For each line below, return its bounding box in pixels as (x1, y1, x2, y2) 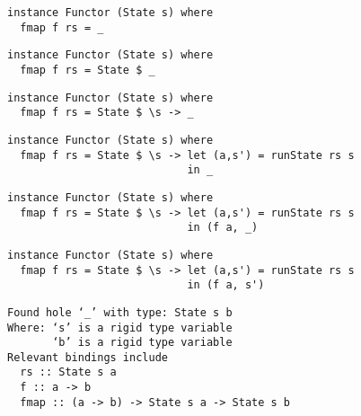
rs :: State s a (20, 366, 117, 379)
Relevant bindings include (7, 350, 168, 364)
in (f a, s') (187, 279, 265, 292)
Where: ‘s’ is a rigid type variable (7, 321, 233, 334)
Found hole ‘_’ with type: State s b (7, 305, 233, 319)
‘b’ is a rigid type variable (52, 336, 233, 350)
